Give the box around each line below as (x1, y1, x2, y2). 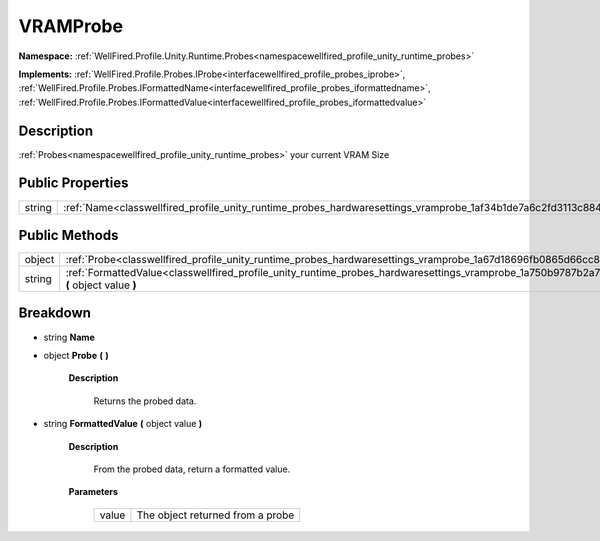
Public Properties (18, 175, 129, 192)
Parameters (68, 486, 119, 498)
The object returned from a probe (136, 508, 295, 522)
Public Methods (18, 226, 119, 244)
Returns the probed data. (93, 395, 197, 407)
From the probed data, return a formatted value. (93, 463, 291, 475)
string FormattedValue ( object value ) (43, 418, 203, 430)
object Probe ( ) (43, 349, 109, 361)
